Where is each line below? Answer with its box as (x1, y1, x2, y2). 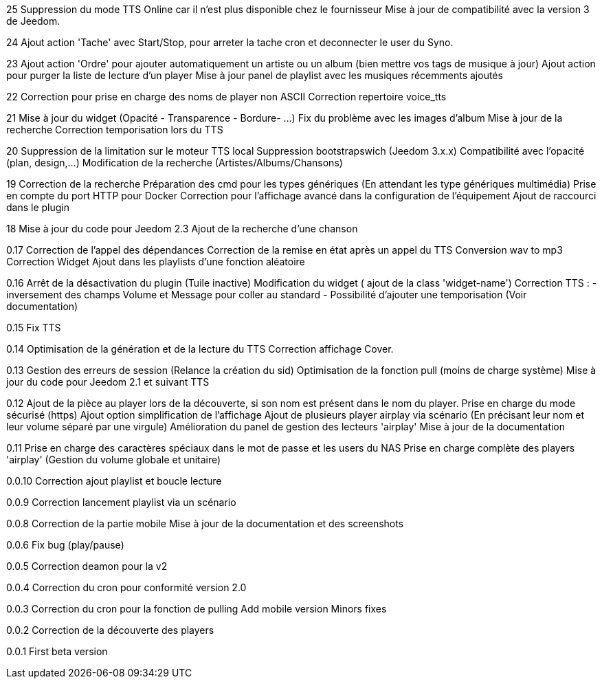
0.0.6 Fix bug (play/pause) (6, 539, 124, 551)
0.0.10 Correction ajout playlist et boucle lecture (6, 475, 222, 487)
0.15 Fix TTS (6, 322, 61, 333)
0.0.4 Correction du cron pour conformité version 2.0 (6, 582, 247, 593)
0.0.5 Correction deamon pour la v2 (6, 560, 168, 572)
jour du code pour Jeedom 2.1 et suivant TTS (6, 376, 210, 388)
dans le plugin (6, 201, 70, 213)
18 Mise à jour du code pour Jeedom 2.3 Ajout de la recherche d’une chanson (6, 223, 358, 234)
